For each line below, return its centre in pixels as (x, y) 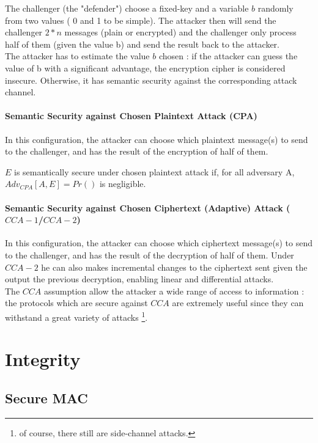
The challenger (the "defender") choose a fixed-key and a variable (127, 8)
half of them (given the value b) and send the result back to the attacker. (142, 44)
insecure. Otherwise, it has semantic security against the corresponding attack (151, 80)
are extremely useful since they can (238, 303)
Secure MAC (46, 397)
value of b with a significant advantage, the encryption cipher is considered (145, 68)
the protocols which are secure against (76, 303)
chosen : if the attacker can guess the (228, 56)
